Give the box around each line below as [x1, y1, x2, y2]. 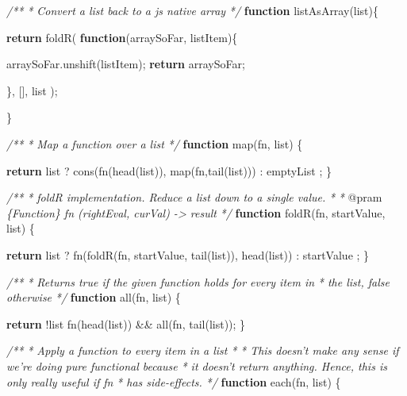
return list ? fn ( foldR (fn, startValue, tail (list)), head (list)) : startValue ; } [6, 246, 370, 263]
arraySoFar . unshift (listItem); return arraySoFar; [6, 56, 245, 72]
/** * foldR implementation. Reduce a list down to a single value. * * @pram [6, 189, 382, 206]
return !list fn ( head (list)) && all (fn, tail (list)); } [6, 315, 246, 332]
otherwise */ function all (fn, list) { [6, 289, 181, 306]
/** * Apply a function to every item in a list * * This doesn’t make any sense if [6, 342, 399, 359]
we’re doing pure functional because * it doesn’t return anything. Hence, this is [6, 357, 387, 374]
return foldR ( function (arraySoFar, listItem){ [6, 29, 238, 45]
